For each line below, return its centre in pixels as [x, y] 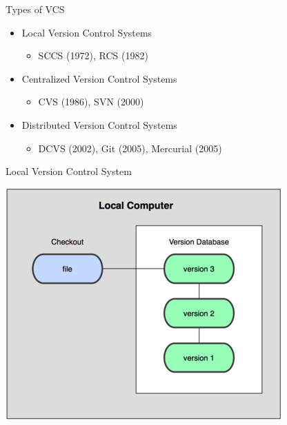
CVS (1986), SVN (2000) [91, 102]
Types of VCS [35, 9]
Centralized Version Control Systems [99, 78]
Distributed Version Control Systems [99, 124]
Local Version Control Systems [87, 32]
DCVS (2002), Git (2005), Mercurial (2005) [130, 148]
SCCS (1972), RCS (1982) [93, 55]
